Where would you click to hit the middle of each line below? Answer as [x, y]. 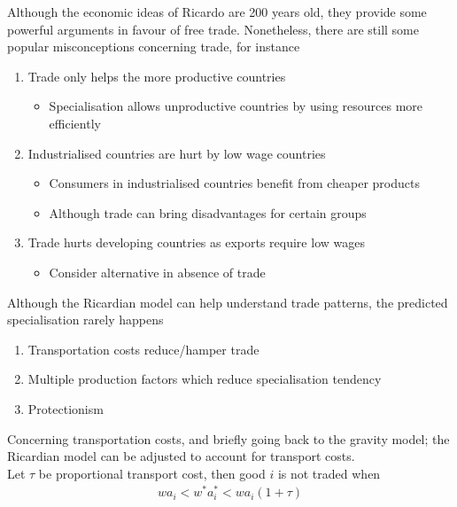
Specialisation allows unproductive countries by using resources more [236, 106]
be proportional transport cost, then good [152, 473]
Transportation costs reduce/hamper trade [143, 349]
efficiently [75, 123]
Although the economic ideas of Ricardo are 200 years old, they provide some [217, 12]
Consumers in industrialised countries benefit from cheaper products [234, 183]
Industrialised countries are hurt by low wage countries [177, 153]
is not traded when [329, 473]
